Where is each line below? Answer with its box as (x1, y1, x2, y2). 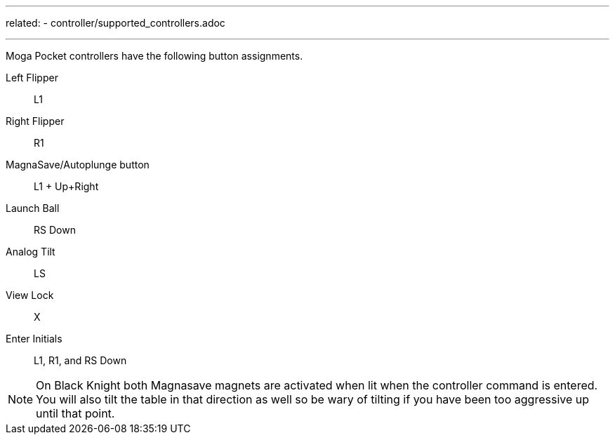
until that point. (36, 406, 115, 420)
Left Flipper (6, 72, 58, 84)
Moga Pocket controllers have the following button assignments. (6, 50, 303, 62)
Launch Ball (6, 202, 60, 214)
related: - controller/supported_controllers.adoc (6, 17, 225, 29)
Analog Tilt (6, 246, 55, 258)
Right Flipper (6, 115, 65, 127)
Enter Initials (6, 333, 62, 345)
